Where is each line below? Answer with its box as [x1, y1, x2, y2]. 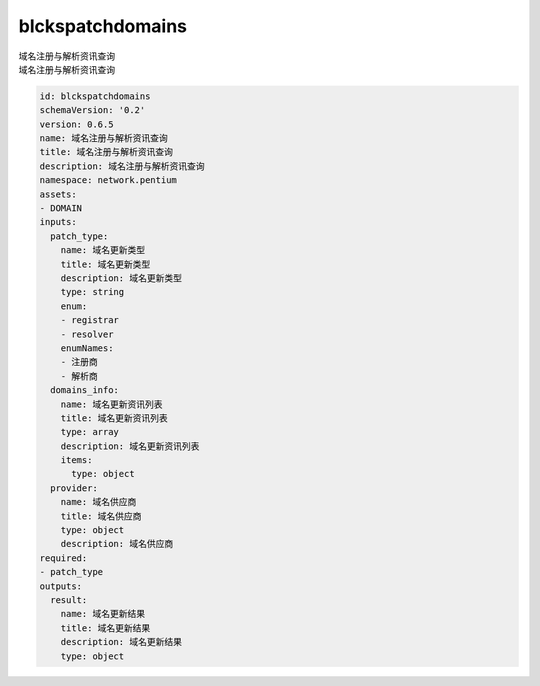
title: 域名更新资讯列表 [60, 412, 169, 424]
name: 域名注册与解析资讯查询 [39, 133, 169, 144]
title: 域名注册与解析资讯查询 [39, 146, 174, 158]
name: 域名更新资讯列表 [60, 398, 163, 410]
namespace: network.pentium [39, 175, 177, 186]
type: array [60, 426, 120, 438]
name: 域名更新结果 [60, 608, 145, 620]
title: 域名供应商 [60, 510, 142, 522]
